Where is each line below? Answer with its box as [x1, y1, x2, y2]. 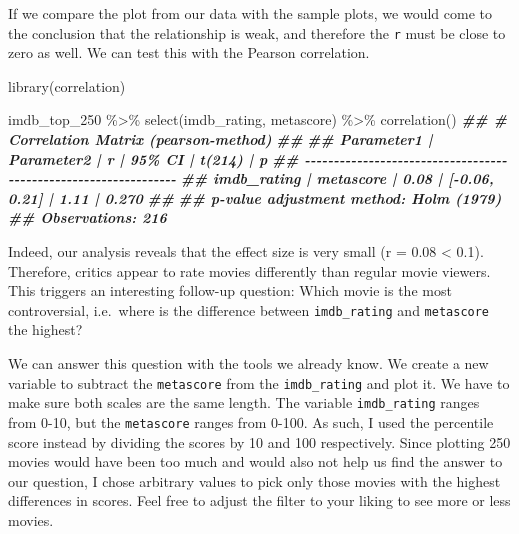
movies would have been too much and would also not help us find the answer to [8, 451, 503, 472]
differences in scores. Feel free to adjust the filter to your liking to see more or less [8, 490, 511, 511]
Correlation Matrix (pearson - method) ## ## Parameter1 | [8, 129, 433, 150]
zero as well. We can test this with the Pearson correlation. [8, 42, 370, 63]
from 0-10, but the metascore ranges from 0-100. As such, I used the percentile [8, 411, 494, 432]
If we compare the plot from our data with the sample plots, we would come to [8, 3, 492, 23]
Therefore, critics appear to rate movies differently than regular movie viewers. [8, 260, 491, 281]
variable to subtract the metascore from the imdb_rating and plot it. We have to [8, 372, 510, 393]
